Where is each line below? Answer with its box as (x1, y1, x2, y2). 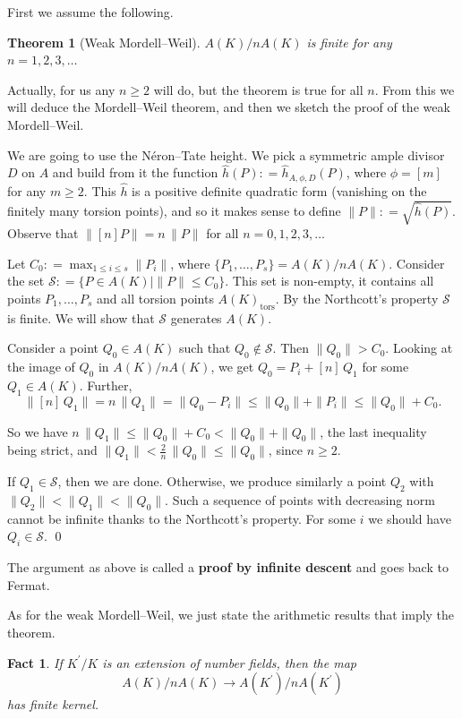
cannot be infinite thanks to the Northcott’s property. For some (7, 509, 356, 527)
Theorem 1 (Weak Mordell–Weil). (7, 32, 201, 51)
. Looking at (385, 338, 453, 357)
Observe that (7, 224, 79, 243)
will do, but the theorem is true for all (153, 80, 364, 98)
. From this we (374, 80, 455, 98)
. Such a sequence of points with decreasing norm (165, 490, 435, 509)
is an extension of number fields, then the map (102, 653, 356, 672)
